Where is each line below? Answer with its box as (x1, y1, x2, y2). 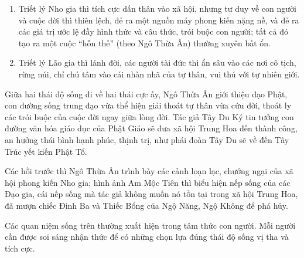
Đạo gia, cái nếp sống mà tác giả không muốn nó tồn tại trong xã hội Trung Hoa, (5, 188, 298, 200)
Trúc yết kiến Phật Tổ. (5, 145, 87, 157)
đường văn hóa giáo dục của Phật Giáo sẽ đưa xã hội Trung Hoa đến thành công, (5, 122, 298, 134)
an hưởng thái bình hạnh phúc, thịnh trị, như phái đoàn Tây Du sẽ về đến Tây (5, 133, 289, 145)
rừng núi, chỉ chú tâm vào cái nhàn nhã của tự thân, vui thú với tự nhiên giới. (18, 67, 300, 80)
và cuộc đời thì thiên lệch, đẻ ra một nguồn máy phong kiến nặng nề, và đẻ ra (18, 13, 299, 26)
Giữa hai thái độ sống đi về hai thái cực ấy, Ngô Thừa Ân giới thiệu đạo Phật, (5, 87, 288, 100)
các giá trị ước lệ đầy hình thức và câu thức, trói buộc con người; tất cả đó (18, 25, 288, 38)
